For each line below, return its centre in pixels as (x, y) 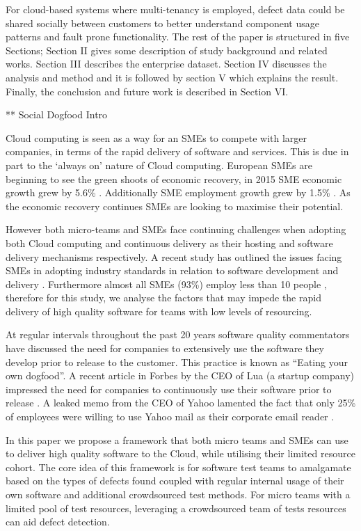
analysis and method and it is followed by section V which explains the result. (172, 77)
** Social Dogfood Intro (57, 114)
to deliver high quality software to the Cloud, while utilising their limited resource (180, 453)
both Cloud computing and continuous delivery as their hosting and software (169, 243)
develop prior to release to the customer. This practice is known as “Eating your (177, 362)
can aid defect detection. (58, 522)
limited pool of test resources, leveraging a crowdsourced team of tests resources (176, 508)
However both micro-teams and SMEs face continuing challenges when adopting (176, 229)
